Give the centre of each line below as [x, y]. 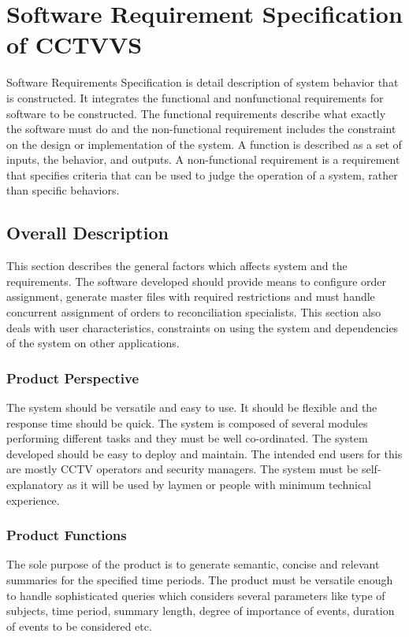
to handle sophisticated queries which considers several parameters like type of [196, 595]
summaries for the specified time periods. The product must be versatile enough [200, 580]
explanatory [35, 485]
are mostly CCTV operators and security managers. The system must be [182, 469]
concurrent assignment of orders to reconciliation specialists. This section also [194, 312]
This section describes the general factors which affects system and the [177, 266]
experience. [33, 500]
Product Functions [67, 535]
